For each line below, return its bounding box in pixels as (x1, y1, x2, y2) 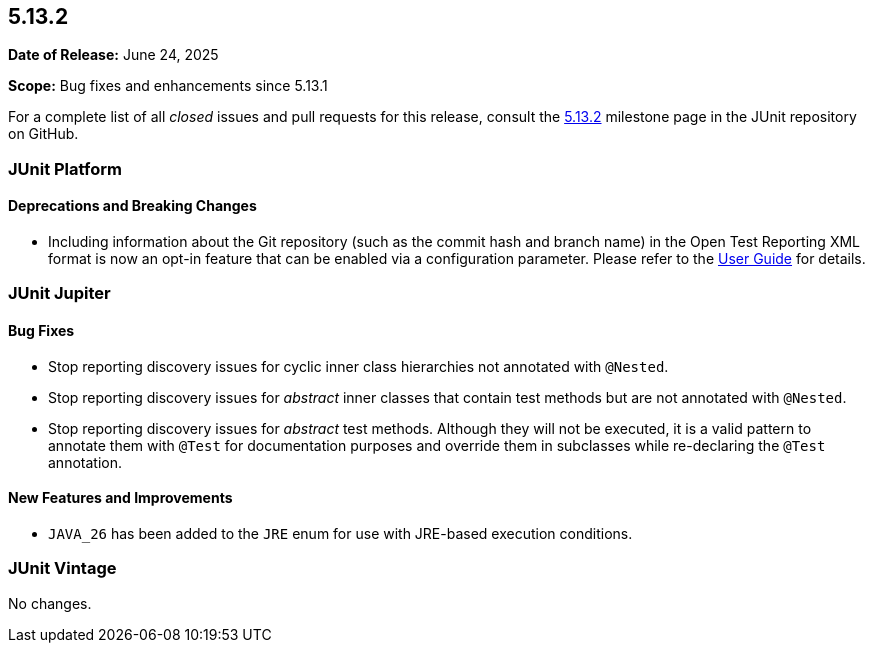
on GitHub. (8, 125, 79, 143)
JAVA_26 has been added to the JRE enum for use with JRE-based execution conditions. (48, 524, 633, 542)
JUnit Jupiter (8, 283, 111, 304)
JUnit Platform (8, 158, 122, 179)
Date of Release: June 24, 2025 (8, 46, 219, 64)
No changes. (8, 594, 92, 612)
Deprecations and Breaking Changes (8, 197, 257, 215)
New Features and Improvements (8, 489, 233, 507)
